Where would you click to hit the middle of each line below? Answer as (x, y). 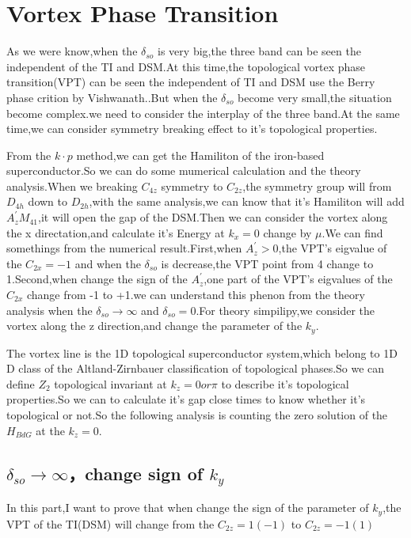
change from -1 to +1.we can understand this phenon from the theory (196, 295)
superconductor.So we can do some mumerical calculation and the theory (184, 170)
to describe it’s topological (285, 383)
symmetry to (192, 186)
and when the (108, 263)
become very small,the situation (315, 97)
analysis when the (49, 310)
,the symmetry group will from (317, 186)
